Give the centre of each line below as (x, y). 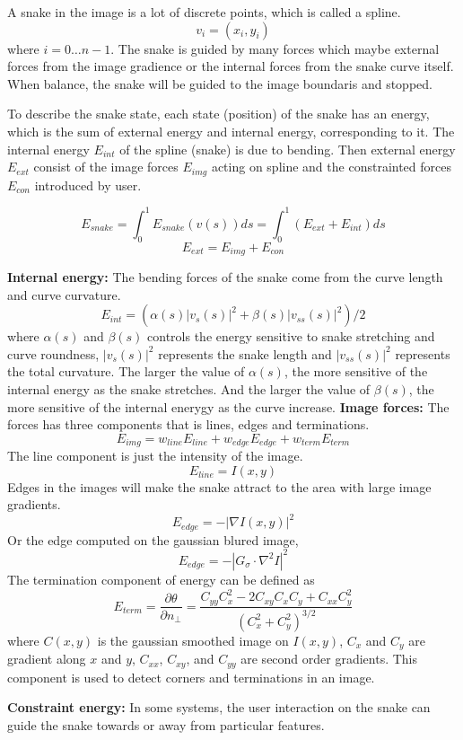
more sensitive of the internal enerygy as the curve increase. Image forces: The (228, 406)
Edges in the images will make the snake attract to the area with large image (219, 486)
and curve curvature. (64, 294)
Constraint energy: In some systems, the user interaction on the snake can (219, 707)
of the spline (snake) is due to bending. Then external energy (288, 149)
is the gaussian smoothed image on (193, 640)
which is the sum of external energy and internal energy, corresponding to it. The (231, 131)
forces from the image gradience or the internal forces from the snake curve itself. (231, 66)
